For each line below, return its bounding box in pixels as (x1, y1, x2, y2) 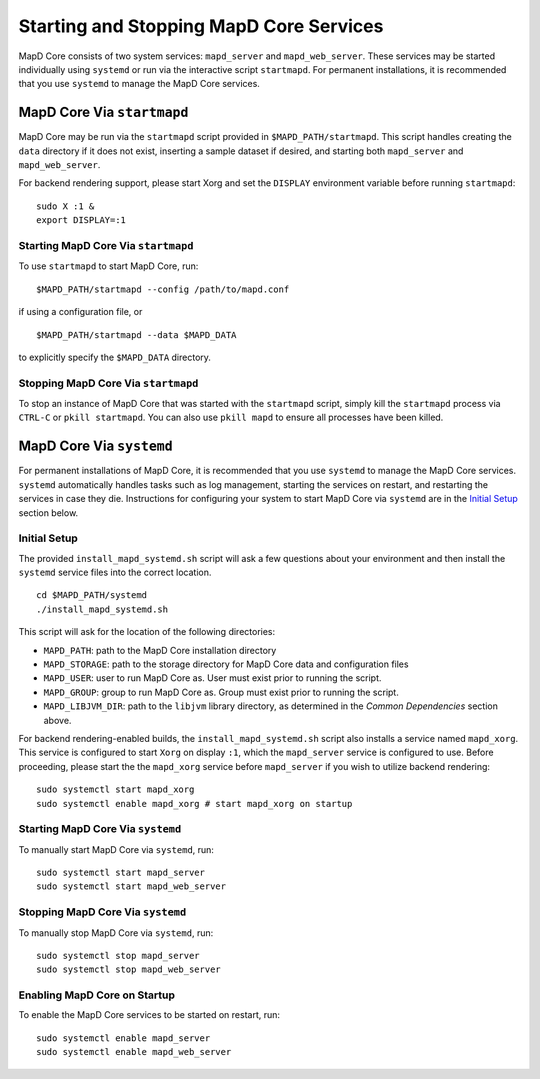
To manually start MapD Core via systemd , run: (18, 843, 215, 855)
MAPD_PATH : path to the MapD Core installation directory (43, 644, 277, 656)
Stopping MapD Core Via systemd (18, 905, 187, 919)
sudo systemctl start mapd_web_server (36, 881, 227, 892)
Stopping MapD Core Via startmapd (18, 376, 199, 390)
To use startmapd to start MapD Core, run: (18, 260, 199, 272)
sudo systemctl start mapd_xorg (36, 784, 195, 795)
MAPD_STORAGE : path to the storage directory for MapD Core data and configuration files (43, 658, 409, 670)
